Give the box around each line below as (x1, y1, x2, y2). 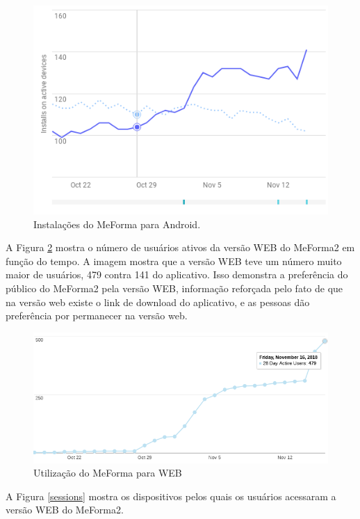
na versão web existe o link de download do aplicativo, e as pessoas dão (6, 294, 310, 309)
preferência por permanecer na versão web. (6, 308, 188, 323)
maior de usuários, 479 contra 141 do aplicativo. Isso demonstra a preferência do (6, 267, 348, 282)
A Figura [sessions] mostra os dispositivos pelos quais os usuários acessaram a (6, 488, 336, 503)
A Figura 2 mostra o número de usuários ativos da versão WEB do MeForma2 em (6, 240, 355, 255)
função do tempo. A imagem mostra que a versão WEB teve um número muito (6, 253, 342, 268)
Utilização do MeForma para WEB (33, 465, 182, 480)
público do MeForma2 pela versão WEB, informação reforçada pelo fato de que (6, 280, 343, 295)
